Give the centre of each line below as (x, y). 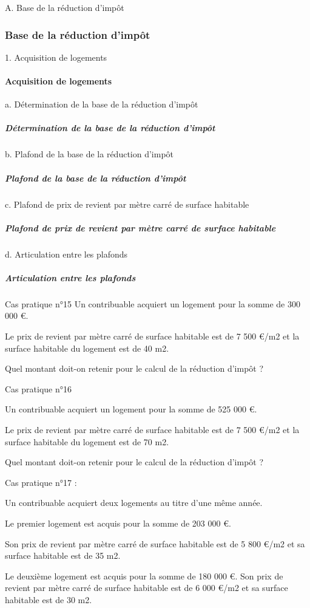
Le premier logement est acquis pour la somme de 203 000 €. (118, 523)
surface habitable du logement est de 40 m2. (87, 348)
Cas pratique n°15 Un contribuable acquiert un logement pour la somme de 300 (153, 303)
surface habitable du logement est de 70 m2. (87, 441)
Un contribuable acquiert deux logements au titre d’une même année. (134, 503)
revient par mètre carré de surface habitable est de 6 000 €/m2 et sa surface (147, 588)
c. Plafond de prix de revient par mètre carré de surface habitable (127, 204)
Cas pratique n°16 (38, 388)
